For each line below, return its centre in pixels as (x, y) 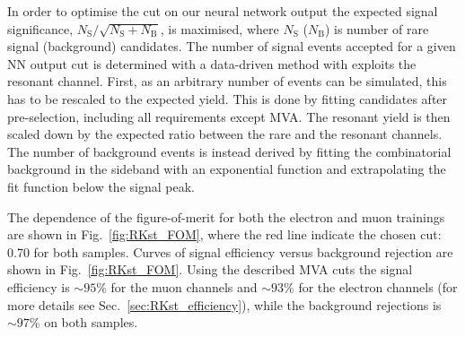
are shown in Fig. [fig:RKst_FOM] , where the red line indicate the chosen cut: (224, 234)
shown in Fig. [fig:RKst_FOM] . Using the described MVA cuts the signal (210, 269)
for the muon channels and (184, 286)
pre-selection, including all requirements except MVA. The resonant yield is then (229, 116)
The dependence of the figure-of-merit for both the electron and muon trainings (226, 216)
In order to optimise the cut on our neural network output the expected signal (223, 11)
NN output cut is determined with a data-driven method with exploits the (212, 63)
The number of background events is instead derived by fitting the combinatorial (229, 151)
